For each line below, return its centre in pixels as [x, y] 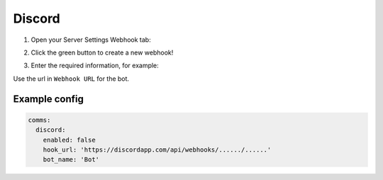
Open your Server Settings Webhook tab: [91, 40]
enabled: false [69, 140]
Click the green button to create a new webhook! [102, 52]
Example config [49, 99]
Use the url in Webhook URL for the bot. [71, 79]
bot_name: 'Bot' [71, 160]
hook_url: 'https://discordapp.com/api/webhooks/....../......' [157, 150]
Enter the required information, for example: [95, 66]
